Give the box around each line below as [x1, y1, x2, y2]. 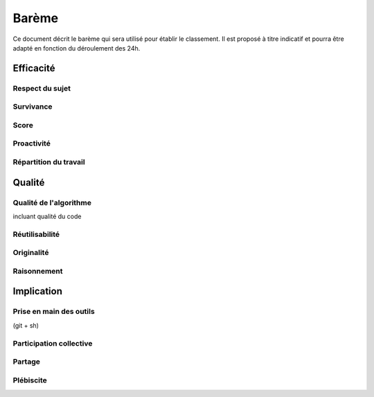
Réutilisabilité [12, 229, 60, 239]
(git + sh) [12, 321, 39, 329]
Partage [12, 357, 41, 367]
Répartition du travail [12, 157, 86, 166]
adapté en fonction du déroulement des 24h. [12, 44, 141, 52]
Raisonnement [12, 266, 63, 276]
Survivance [12, 102, 53, 112]
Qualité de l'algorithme [12, 197, 91, 207]
